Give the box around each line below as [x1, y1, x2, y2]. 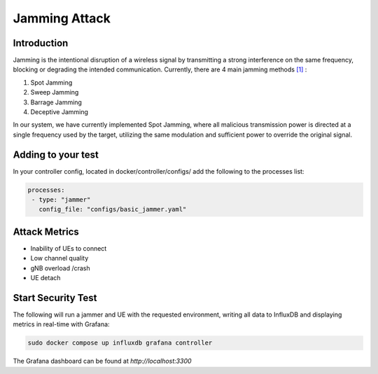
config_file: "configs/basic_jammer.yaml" [38, 205, 187, 214]
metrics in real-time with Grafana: [13, 320, 110, 328]
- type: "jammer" [31, 196, 91, 204]
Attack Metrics [13, 226, 80, 237]
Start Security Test [13, 291, 97, 304]
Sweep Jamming [30, 88, 79, 97]
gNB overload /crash [30, 263, 90, 272]
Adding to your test [13, 148, 99, 160]
